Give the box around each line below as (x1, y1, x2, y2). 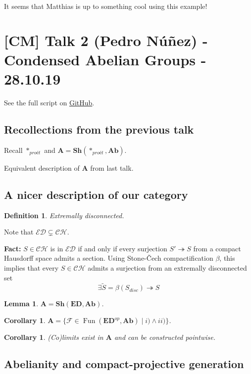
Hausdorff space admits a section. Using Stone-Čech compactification (4, 253, 213, 263)
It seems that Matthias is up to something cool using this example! (4, 1, 207, 11)
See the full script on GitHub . (4, 97, 95, 108)
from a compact (193, 243, 241, 253)
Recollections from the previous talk (4, 122, 194, 137)
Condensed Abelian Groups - (4, 49, 206, 69)
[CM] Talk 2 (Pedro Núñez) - (4, 30, 208, 50)
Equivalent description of (4, 162, 80, 173)
